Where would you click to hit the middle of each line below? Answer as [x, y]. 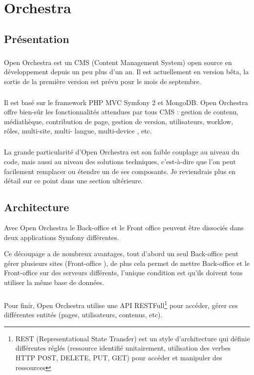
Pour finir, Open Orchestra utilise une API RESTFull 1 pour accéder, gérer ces [121, 304]
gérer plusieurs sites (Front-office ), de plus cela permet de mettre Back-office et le [127, 263]
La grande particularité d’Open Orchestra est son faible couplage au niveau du [122, 152]
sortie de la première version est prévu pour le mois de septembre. [103, 81]
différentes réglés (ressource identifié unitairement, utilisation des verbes [123, 348]
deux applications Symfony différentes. [62, 237]
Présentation [37, 38]
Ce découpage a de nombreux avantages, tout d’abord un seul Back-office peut [121, 254]
